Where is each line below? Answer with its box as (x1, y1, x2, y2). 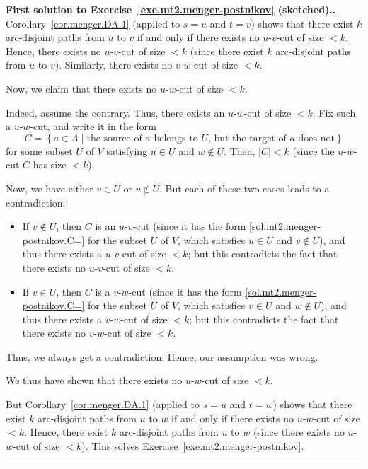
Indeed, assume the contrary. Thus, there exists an (6, 105, 225, 120)
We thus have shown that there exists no (6, 373, 183, 388)
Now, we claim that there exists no (6, 81, 157, 95)
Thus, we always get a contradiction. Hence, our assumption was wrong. (6, 349, 318, 364)
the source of (86, 133, 142, 144)
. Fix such (312, 105, 356, 120)
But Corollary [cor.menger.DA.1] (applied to (6, 397, 200, 412)
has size (33, 157, 67, 172)
